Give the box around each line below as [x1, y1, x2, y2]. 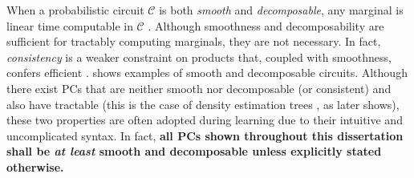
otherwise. [6, 158, 64, 175]
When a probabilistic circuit [6, 2, 144, 18]
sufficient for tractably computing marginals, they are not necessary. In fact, [6, 33, 381, 50]
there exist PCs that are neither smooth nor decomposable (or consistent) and [6, 79, 392, 96]
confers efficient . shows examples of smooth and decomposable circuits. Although [6, 64, 408, 81]
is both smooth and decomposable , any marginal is [159, 2, 404, 18]
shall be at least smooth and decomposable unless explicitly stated [6, 143, 382, 160]
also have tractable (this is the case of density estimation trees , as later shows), [6, 95, 400, 112]
